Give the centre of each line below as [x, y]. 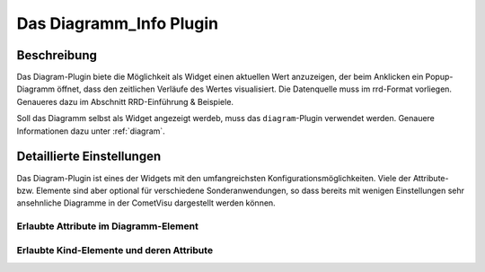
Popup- [439, 77]
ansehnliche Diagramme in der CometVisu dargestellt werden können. [146, 203]
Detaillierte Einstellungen [89, 157]
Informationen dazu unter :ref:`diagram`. [91, 131]
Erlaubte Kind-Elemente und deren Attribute [115, 250]
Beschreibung [57, 55]
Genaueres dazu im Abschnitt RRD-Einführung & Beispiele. [125, 101]
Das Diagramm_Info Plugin [118, 23]
